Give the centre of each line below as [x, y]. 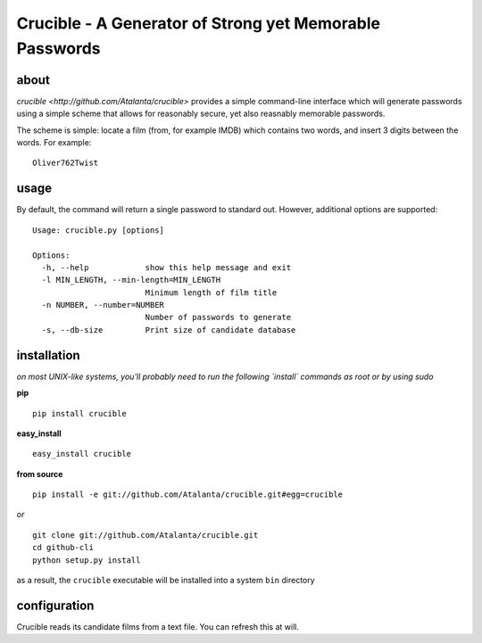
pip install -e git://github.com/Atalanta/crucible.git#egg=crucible [188, 495]
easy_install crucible [82, 454]
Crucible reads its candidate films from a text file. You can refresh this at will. [158, 627]
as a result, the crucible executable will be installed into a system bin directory [166, 581]
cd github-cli [63, 548]
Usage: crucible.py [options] [99, 230]
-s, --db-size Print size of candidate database [169, 330]
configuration [55, 605]
